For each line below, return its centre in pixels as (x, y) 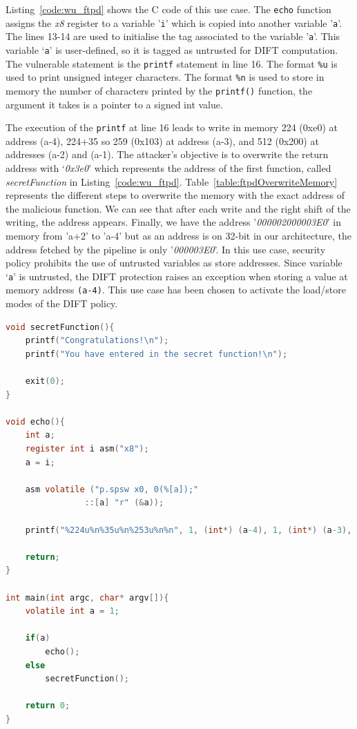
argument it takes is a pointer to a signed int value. (114, 104)
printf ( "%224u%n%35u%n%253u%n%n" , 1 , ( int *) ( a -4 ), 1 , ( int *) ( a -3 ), (189, 530)
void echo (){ (35, 421)
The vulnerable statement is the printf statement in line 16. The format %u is (172, 63)
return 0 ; (48, 706)
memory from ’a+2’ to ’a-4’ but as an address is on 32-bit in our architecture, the (179, 235)
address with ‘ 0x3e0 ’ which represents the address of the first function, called (168, 168)
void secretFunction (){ (60, 327)
